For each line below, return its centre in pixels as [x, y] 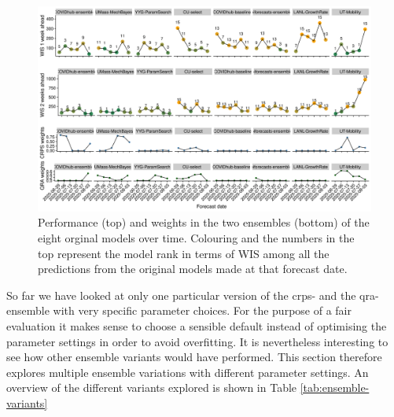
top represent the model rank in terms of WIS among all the [184, 253]
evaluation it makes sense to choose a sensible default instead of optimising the [197, 326]
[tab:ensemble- [335, 387]
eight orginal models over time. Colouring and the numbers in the [196, 238]
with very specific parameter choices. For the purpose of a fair [202, 310]
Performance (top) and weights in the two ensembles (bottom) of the [204, 222]
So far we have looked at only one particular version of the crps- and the [181, 295]
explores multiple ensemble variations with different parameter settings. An [188, 372]
